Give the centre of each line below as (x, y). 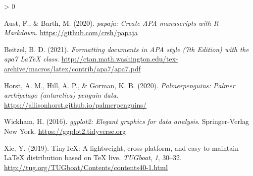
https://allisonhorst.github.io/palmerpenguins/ (75, 104)
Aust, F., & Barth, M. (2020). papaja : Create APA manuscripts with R (111, 23)
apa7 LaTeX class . (32, 59)
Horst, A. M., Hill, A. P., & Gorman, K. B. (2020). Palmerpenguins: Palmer (120, 85)
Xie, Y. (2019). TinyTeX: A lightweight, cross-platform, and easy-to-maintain (121, 147)
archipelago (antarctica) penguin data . (61, 95)
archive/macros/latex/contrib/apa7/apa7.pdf (72, 68)
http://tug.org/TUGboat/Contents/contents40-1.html (86, 167)
